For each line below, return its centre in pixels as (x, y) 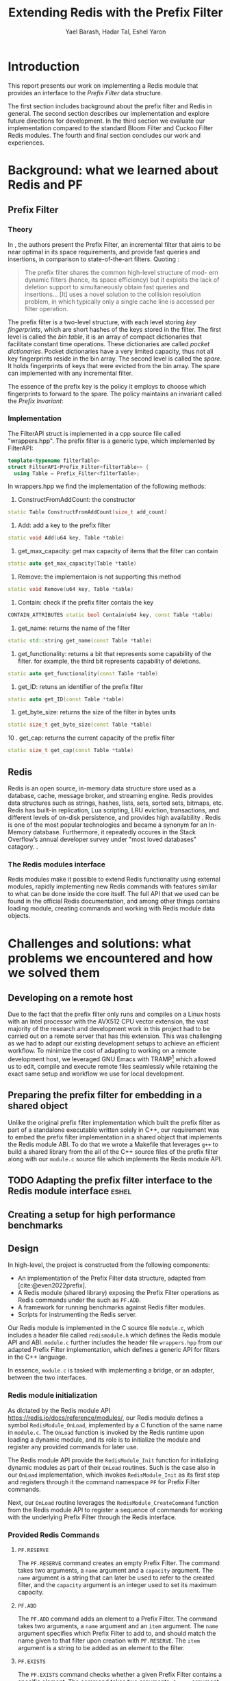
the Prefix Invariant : (36, 401)
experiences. (26, 143)
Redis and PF (45, 185)
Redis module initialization (53, 1395)
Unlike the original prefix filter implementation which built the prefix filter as (114, 1122)
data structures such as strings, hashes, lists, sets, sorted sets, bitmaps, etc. (116, 803)
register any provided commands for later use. (73, 1447)
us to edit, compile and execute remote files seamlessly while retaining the (113, 1066)
